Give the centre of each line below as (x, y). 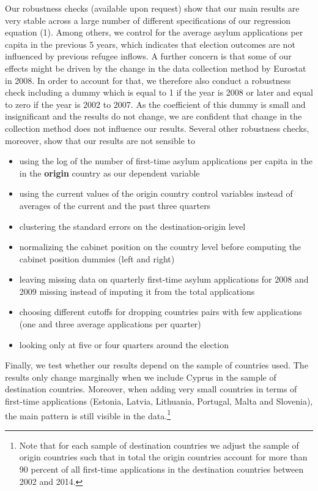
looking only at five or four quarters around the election (124, 344)
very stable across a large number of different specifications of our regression (148, 20)
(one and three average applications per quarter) (110, 324)
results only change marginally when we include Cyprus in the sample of (141, 377)
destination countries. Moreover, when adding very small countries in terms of (151, 389)
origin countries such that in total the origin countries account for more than (163, 457)
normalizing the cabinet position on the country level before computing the (160, 247)
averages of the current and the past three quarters (115, 205)
